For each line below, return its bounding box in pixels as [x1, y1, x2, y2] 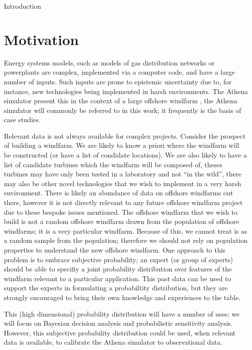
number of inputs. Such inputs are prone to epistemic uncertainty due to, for [4, 76, 232, 86]
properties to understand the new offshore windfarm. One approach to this [4, 245, 226, 255]
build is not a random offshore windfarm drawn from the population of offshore [4, 216, 239, 226]
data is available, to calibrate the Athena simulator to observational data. [4, 337, 222, 347]
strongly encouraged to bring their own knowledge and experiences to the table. [4, 292, 241, 302]
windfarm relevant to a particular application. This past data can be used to [4, 273, 231, 283]
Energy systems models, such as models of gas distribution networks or [4, 57, 215, 67]
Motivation [4, 29, 79, 49]
